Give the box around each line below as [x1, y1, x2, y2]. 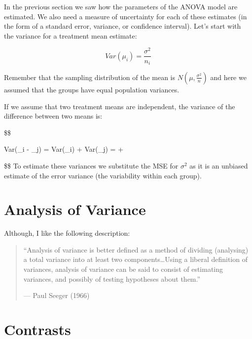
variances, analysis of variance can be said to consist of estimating [23, 264, 223, 274]
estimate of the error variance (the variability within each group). [4, 170, 202, 180]
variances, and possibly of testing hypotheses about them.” [23, 273, 201, 284]
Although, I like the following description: [4, 228, 130, 238]
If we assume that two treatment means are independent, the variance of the [4, 101, 235, 111]
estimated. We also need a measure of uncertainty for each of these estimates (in [4, 11, 247, 21]
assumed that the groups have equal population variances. [4, 84, 180, 94]
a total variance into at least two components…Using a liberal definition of [23, 254, 248, 264]
